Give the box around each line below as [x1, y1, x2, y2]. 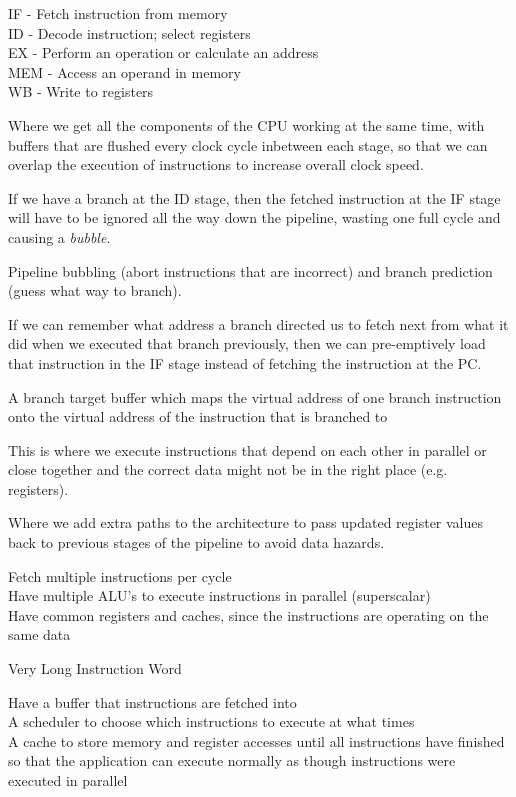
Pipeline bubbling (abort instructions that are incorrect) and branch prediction [8, 260, 493, 281]
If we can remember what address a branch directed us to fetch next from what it [8, 313, 509, 334]
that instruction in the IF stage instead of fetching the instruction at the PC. [8, 352, 482, 373]
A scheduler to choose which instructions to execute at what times [8, 711, 415, 732]
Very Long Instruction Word [8, 658, 182, 679]
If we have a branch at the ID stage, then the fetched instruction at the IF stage [8, 187, 501, 208]
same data [8, 624, 71, 645]
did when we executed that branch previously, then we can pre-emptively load [8, 333, 486, 354]
